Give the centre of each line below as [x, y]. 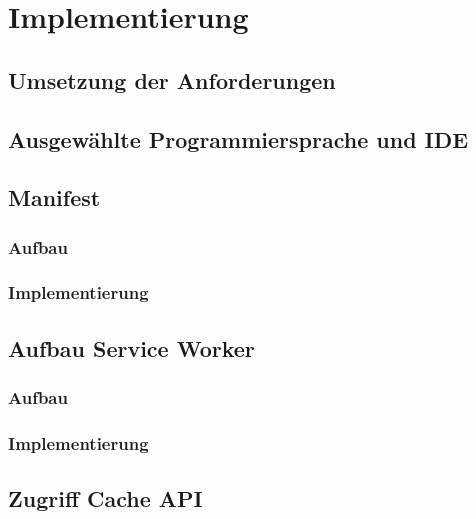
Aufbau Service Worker [131, 347]
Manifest [54, 197]
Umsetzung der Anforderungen [172, 79]
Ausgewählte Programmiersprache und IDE [238, 138]
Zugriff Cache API [105, 498]
